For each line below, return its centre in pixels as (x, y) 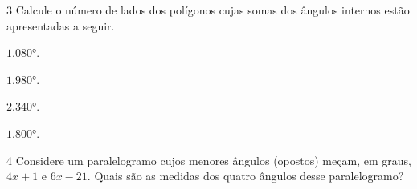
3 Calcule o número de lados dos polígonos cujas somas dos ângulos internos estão (208, 10)
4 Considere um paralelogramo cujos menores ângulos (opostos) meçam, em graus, (209, 160)
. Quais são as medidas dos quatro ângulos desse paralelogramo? (245, 176)
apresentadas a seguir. (61, 25)
